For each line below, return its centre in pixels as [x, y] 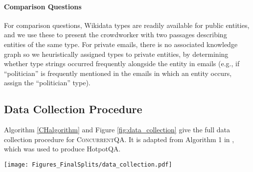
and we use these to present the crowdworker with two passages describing [115, 35]
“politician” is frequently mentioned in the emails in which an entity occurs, [118, 73]
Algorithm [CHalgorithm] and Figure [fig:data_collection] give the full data [117, 130]
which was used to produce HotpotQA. [62, 149]
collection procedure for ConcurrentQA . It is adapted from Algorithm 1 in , [119, 139]
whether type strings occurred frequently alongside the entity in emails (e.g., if [122, 63]
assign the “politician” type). [47, 83]
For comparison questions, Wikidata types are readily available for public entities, [127, 25]
